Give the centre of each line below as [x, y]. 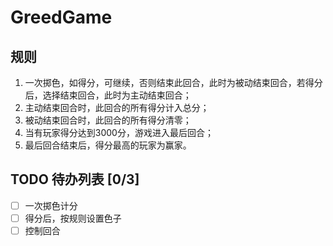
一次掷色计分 [51, 205]
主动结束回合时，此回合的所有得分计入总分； [117, 107]
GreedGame [61, 17]
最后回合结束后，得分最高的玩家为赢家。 [108, 145]
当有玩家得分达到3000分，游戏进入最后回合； [119, 132]
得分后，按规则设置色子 [73, 218]
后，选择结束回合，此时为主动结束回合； [108, 95]
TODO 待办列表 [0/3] [75, 179]
